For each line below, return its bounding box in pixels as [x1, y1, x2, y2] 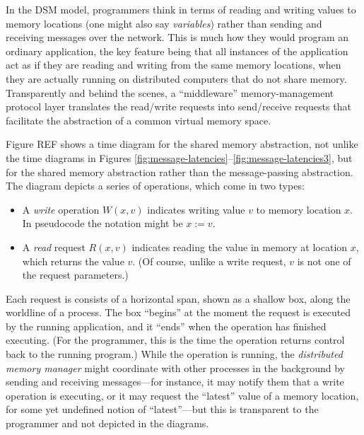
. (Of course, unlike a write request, [132, 253, 286, 268]
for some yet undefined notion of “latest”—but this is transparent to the [6, 402, 319, 417]
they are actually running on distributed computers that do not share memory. [6, 71, 347, 86]
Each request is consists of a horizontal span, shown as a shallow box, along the [6, 291, 351, 306]
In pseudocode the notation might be [22, 216, 183, 231]
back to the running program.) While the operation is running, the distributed [6, 347, 343, 361]
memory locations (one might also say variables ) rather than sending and [6, 16, 322, 30]
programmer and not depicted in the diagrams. [6, 416, 209, 431]
